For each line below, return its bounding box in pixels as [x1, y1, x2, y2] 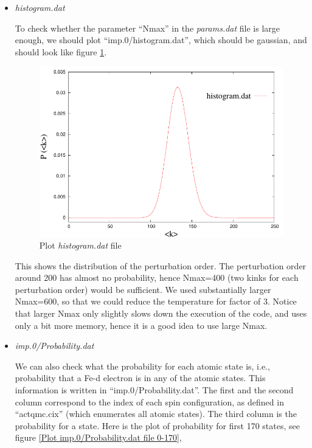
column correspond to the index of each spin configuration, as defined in [15, 395, 284, 408]
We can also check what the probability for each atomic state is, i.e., [15, 359, 270, 372]
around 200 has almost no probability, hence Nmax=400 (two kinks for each [15, 271, 299, 284]
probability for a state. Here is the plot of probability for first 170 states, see [15, 419, 300, 432]
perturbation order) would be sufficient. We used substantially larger [15, 283, 271, 295]
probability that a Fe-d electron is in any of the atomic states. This [15, 371, 266, 384]
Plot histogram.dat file [39, 239, 122, 252]
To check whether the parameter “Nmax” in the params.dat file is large [15, 21, 280, 34]
